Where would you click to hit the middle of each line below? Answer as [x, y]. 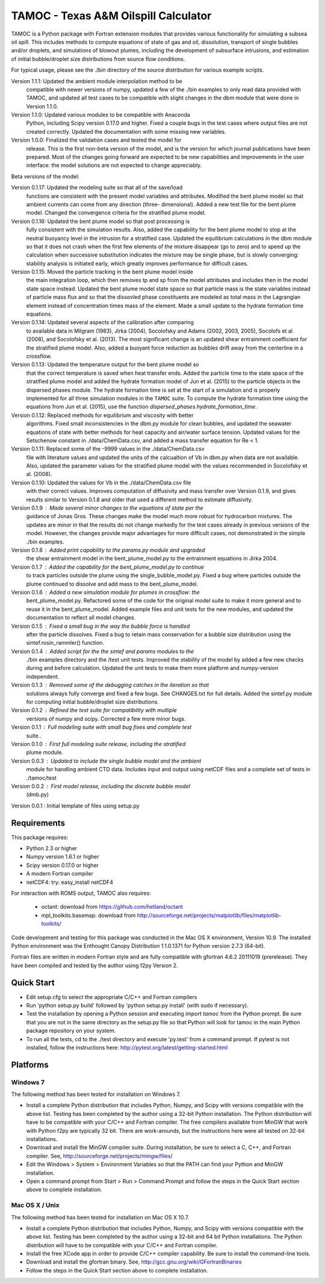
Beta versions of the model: [45, 176]
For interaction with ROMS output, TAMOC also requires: [81, 893]
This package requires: [40, 837]
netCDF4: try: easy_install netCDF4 [70, 882]
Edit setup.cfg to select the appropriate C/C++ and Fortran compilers [112, 997]
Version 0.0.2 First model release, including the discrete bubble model [101, 786]
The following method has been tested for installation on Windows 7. [96, 1094]
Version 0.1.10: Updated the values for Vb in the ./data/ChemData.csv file [101, 483]
